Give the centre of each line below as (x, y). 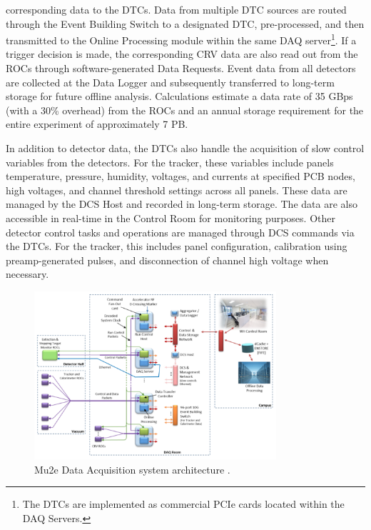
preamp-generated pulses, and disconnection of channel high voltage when (167, 260)
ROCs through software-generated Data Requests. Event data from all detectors (181, 68)
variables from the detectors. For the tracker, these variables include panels (170, 162)
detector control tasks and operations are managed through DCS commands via (180, 232)
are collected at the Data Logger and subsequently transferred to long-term (170, 82)
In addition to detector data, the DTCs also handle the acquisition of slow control (185, 148)
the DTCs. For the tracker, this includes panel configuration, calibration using (177, 246)
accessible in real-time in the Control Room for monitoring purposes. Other (171, 217)
